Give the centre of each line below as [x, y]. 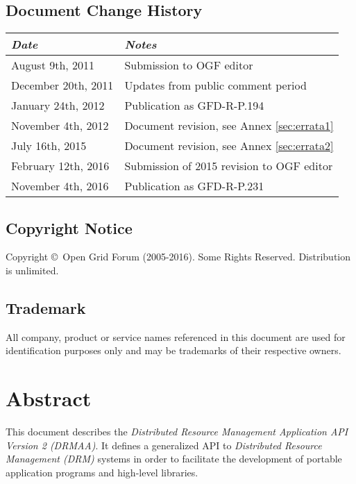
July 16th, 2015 [49, 146]
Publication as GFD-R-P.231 [194, 186]
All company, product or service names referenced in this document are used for [176, 336]
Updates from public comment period [215, 85]
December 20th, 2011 [62, 85]
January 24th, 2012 [58, 106]
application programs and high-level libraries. [102, 472]
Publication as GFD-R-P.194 [194, 106]
